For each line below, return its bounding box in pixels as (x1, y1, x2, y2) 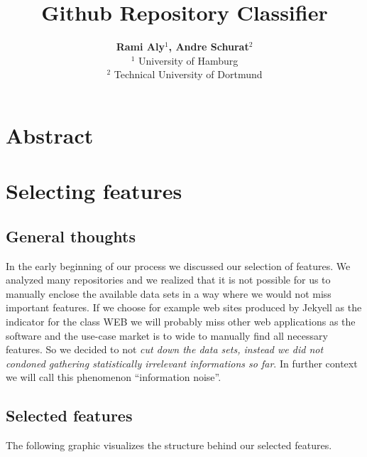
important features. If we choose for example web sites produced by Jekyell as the (6, 300, 362, 315)
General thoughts (6, 225, 136, 247)
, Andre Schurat (168, 39, 249, 54)
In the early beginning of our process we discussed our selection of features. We (6, 258, 351, 273)
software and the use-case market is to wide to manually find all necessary (6, 328, 328, 343)
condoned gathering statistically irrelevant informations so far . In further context (6, 355, 358, 370)
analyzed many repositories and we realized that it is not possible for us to (6, 272, 331, 287)
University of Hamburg (138, 53, 239, 68)
